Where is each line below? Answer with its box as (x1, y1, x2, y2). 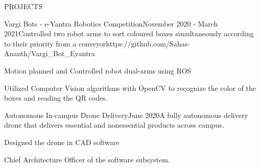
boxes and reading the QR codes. (4, 92, 108, 103)
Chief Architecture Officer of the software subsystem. (4, 154, 170, 164)
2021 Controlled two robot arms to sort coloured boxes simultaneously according (4, 28, 254, 39)
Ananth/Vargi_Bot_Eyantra (4, 48, 95, 59)
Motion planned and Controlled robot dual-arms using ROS (4, 65, 192, 76)
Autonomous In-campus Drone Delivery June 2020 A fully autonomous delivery (4, 109, 248, 120)
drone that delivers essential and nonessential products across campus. (4, 119, 224, 130)
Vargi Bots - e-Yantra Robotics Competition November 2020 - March (4, 18, 218, 29)
